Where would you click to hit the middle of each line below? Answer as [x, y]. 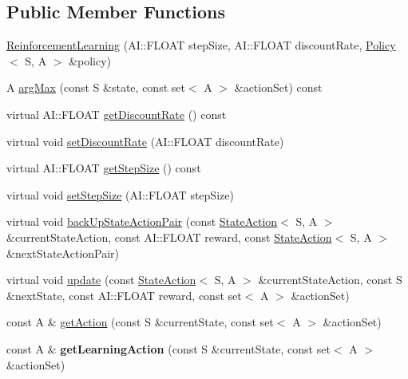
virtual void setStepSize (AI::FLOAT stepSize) [120, 194]
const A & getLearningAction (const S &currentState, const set [168, 348]
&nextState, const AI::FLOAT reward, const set [124, 295]
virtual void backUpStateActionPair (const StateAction [142, 221]
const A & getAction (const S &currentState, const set [140, 322]
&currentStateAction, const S [330, 280]
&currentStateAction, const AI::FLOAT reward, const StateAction [169, 237]
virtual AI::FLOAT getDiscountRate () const [117, 114]
